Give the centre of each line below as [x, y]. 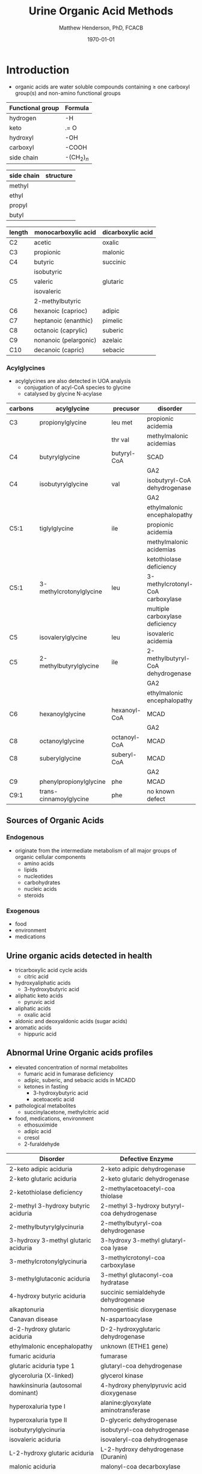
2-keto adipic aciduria [41, 1169]
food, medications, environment [54, 1118]
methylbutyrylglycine [69, 666]
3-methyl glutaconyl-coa [136, 1274]
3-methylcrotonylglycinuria [48, 1261]
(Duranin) [114, 1457]
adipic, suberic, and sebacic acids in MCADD [80, 1080]
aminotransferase [125, 1410]
